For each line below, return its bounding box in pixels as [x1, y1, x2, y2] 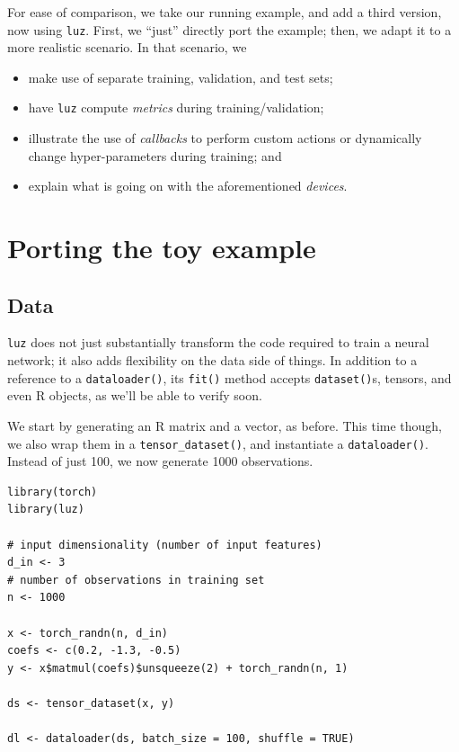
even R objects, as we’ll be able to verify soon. [7, 386, 262, 405]
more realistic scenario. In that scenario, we [7, 38, 247, 57]
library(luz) [7, 503, 84, 516]
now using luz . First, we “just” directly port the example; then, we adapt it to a [7, 20, 452, 39]
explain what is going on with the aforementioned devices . [28, 176, 348, 195]
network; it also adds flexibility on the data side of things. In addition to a [7, 351, 418, 370]
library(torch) [7, 485, 98, 498]
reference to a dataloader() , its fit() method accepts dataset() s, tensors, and [7, 368, 452, 387]
